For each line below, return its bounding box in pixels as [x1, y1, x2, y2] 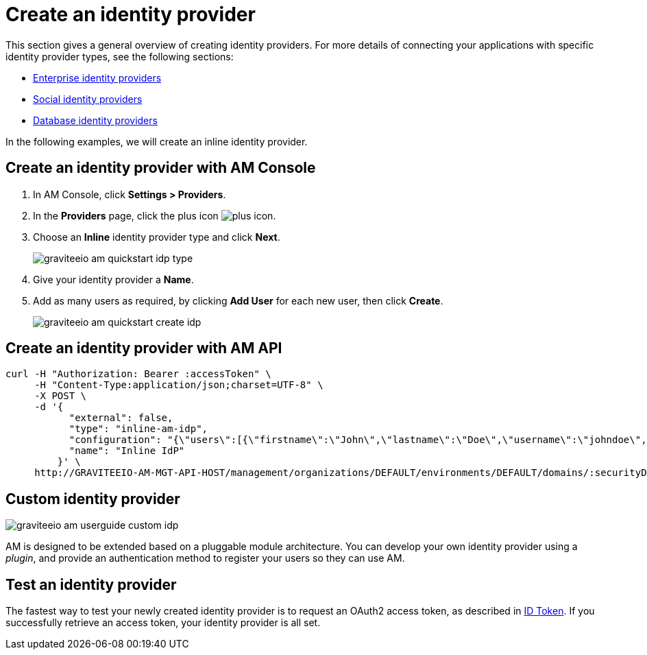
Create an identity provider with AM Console [5, 159, 316, 177]
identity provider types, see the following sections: [5, 50, 234, 62]
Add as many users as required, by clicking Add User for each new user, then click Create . [33, 294, 443, 307]
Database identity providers [33, 114, 158, 126]
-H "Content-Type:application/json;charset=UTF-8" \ [34, 379, 323, 391]
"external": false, [69, 412, 173, 424]
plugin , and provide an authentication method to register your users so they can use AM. [5, 552, 405, 564]
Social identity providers [33, 93, 143, 105]
